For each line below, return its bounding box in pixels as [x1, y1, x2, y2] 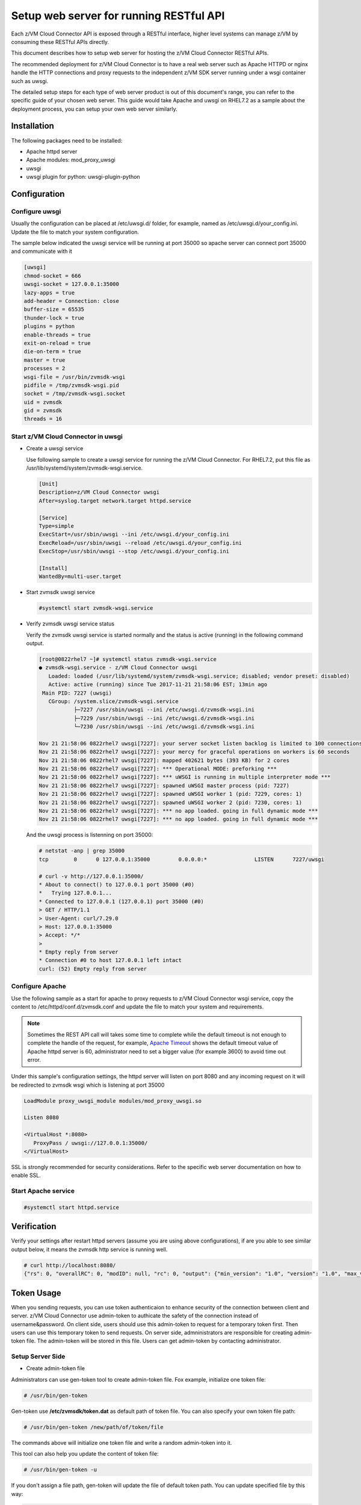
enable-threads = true [23, 331, 91, 338]
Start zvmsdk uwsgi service [26, 589, 96, 596]
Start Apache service [11, 1187, 75, 1195]
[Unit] [39, 480, 58, 487]
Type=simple [39, 523, 75, 529]
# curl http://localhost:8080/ [23, 1262, 117, 1268]
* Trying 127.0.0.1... [39, 890, 113, 896]
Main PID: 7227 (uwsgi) [42, 689, 113, 697]
